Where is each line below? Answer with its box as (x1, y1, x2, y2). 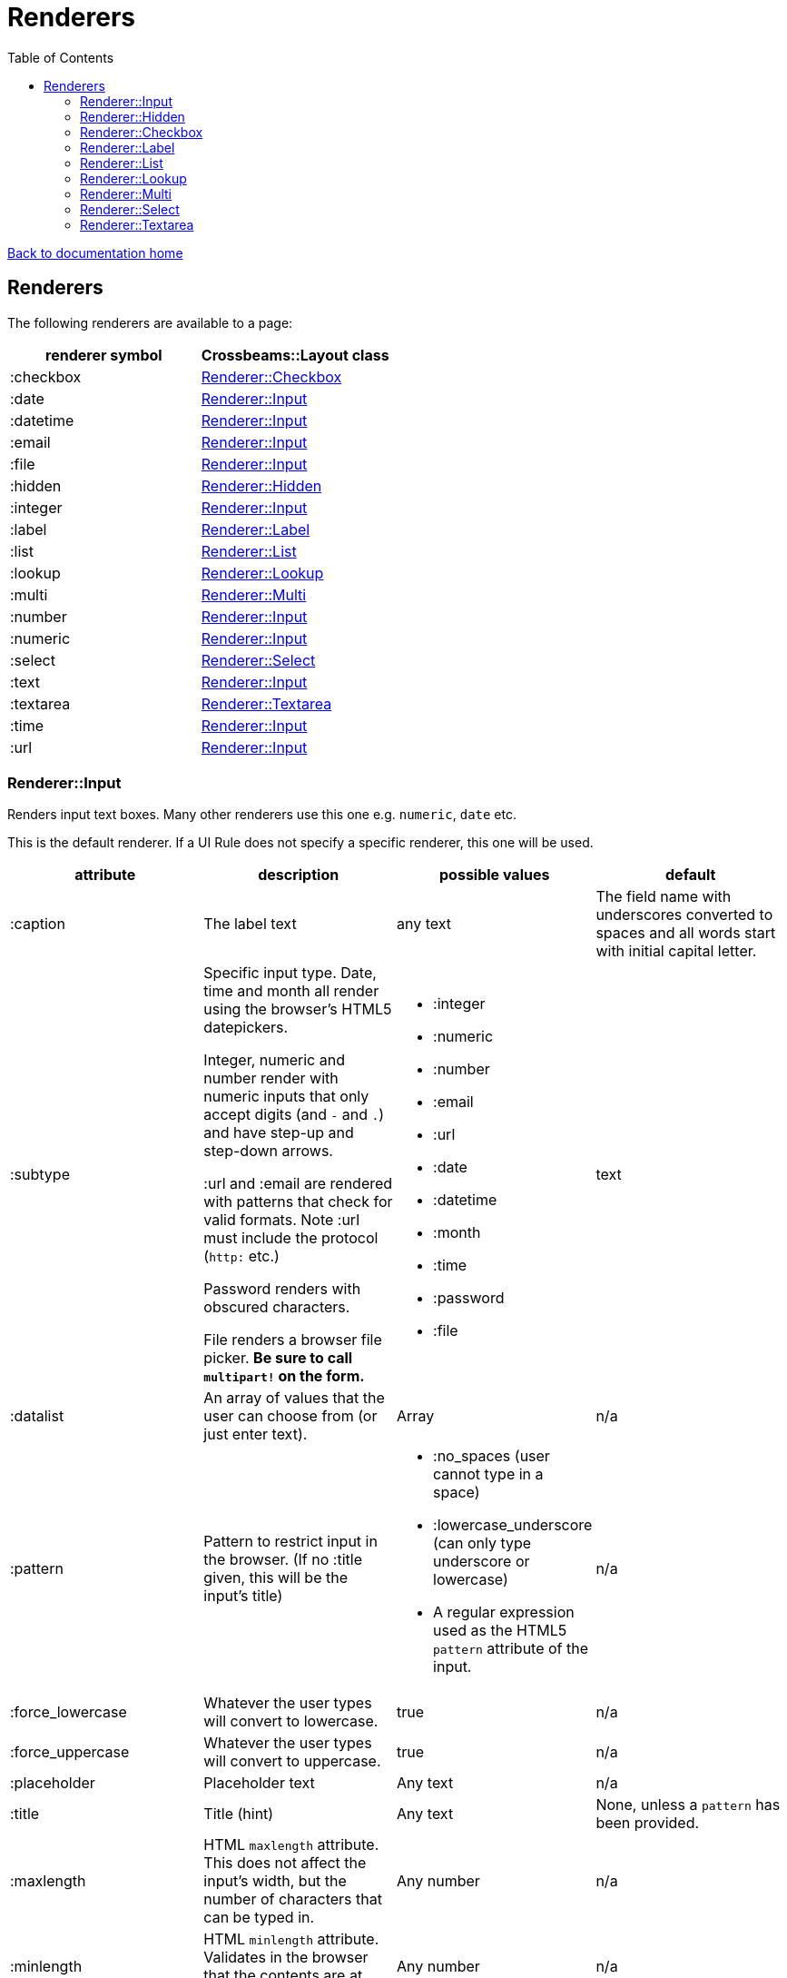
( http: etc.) (203, 1247, 280, 1266)
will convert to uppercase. (203, 1752, 381, 1771)
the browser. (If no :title (203, 1550, 362, 1569)
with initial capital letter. (595, 942, 757, 961)
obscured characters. (203, 1298, 350, 1317)
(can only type (433, 1534, 532, 1553)
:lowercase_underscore (433, 1516, 593, 1535)
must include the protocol (203, 1229, 379, 1248)
